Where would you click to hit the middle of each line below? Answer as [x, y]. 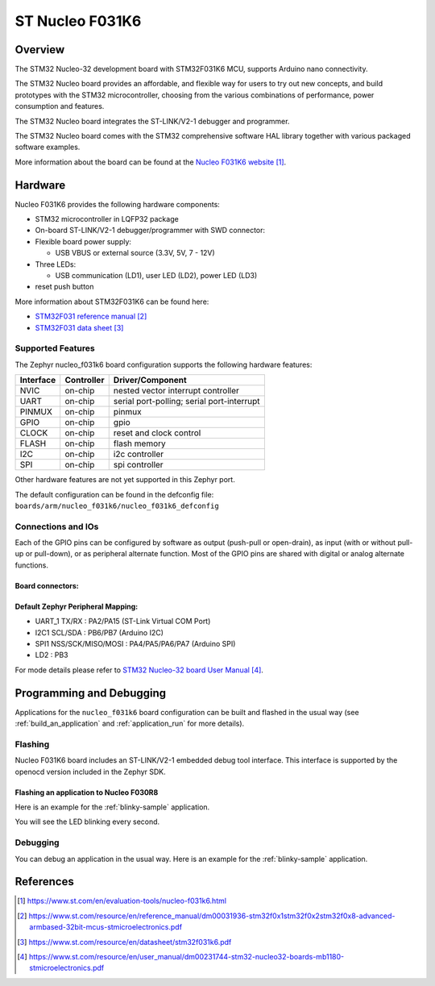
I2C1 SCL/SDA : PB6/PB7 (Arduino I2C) [99, 632]
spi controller [139, 465]
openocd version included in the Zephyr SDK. [91, 772]
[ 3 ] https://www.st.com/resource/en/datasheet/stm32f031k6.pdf [124, 942]
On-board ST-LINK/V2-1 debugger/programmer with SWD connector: [150, 231]
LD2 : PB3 [52, 655]
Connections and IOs [57, 526]
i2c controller [139, 454]
